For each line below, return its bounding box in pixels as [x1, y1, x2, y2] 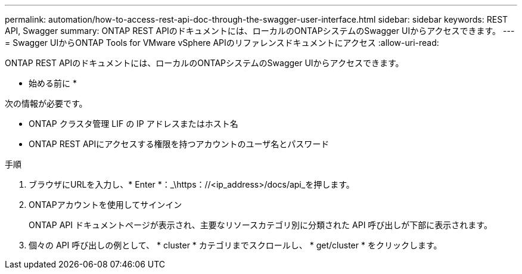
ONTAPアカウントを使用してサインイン [29, 200, 182, 210]
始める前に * [29, 78, 77, 88]
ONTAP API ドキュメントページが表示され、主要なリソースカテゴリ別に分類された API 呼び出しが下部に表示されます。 [29, 220, 492, 230]
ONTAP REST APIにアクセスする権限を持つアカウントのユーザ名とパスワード [29, 139, 330, 149]
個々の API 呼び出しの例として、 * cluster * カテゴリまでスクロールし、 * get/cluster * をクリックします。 [29, 240, 442, 250]
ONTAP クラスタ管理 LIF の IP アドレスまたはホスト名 [29, 119, 238, 129]
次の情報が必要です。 [5, 98, 88, 108]
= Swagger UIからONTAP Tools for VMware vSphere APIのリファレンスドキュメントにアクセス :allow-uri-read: [5, 38, 439, 48]
